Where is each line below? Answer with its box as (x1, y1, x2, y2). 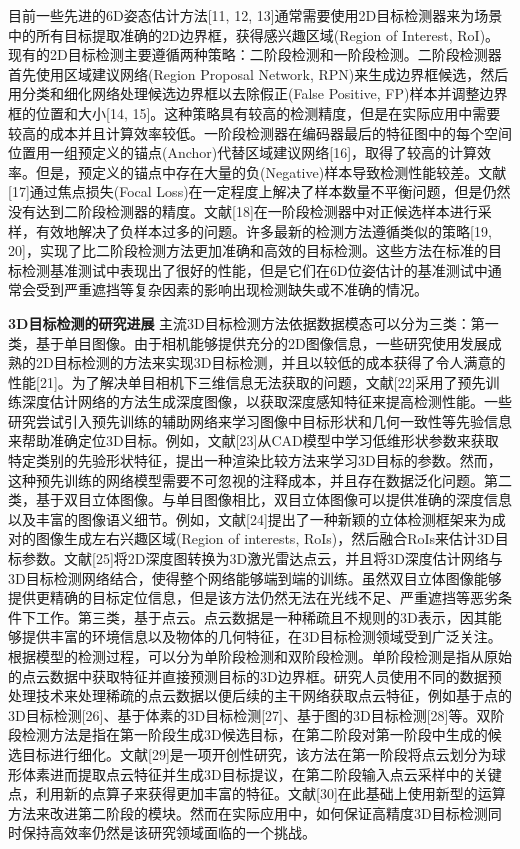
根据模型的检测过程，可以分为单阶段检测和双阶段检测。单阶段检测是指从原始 (8, 646, 512, 666)
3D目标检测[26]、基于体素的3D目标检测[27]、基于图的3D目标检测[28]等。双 (8, 704, 491, 725)
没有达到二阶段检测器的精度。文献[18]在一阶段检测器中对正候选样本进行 (8, 200, 478, 221)
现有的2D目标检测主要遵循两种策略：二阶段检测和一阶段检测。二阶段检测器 (8, 44, 502, 65)
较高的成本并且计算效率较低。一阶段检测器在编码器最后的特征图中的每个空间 (8, 122, 512, 143)
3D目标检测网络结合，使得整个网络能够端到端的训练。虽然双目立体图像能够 (8, 567, 502, 588)
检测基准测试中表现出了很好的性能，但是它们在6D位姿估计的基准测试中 (21, 259, 488, 280)
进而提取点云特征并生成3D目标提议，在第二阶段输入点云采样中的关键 (49, 763, 502, 784)
